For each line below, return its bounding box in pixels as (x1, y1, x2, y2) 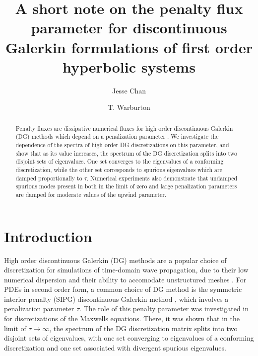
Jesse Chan (112, 85, 146, 95)
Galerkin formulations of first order (5, 37, 253, 57)
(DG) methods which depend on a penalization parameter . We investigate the (15, 132, 219, 141)
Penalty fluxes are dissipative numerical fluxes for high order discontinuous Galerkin (15, 124, 233, 132)
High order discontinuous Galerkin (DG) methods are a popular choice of (4, 255, 227, 265)
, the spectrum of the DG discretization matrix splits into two (49, 323, 238, 333)
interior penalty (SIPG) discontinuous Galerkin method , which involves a (4, 293, 229, 304)
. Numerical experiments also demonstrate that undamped (86, 174, 238, 182)
